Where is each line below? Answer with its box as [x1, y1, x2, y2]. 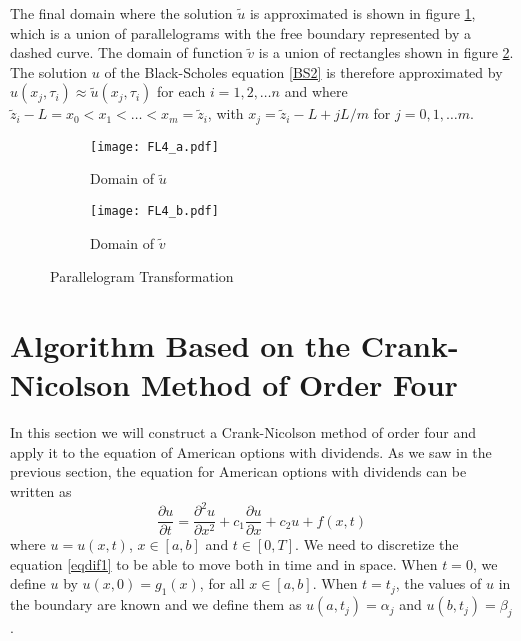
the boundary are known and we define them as [10, 594, 302, 615]
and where [284, 81, 348, 102]
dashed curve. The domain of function [10, 42, 243, 63]
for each [156, 81, 206, 102]
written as [10, 481, 72, 502]
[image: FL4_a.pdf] [90, 139, 219, 154]
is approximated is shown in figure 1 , [249, 3, 476, 23]
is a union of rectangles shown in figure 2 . [258, 42, 514, 63]
